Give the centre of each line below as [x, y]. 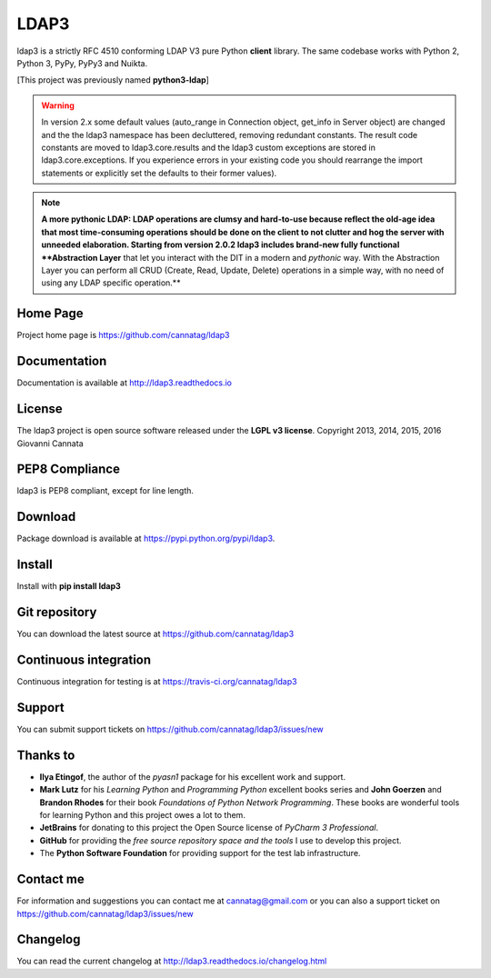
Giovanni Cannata [50, 443]
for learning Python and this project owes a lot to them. [142, 815]
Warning [58, 105]
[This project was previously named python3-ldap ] [113, 80]
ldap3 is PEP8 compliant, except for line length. [105, 491]
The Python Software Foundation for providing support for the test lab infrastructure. [200, 853]
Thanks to [46, 755]
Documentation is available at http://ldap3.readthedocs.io [124, 383]
